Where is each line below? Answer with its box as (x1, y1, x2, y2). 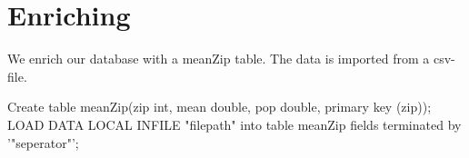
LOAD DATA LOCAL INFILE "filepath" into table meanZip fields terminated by (7, 114, 462, 133)
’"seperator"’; (7, 133, 79, 152)
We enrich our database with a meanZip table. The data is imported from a (7, 49, 430, 68)
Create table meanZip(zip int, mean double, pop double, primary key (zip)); (7, 97, 432, 116)
